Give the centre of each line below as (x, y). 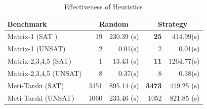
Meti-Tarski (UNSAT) (41, 97)
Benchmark (27, 23)
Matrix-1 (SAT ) (33, 36)
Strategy (173, 23)
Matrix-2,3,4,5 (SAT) (40, 61)
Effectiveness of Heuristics (103, 6)
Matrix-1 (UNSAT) (37, 49)
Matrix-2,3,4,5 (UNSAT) (45, 73)
